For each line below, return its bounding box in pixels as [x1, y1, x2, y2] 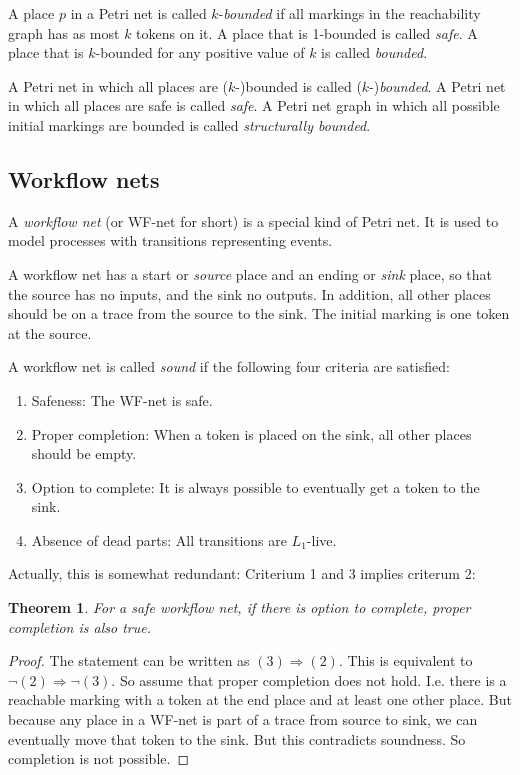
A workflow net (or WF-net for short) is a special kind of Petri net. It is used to [8, 210, 499, 231]
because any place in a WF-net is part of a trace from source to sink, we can [8, 709, 478, 730]
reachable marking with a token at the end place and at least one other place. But [8, 689, 512, 710]
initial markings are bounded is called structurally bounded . [8, 114, 371, 135]
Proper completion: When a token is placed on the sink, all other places [31, 423, 472, 444]
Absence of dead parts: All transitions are [31, 529, 287, 550]
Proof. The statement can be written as [8, 650, 250, 671]
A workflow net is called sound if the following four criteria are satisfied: [8, 356, 450, 377]
